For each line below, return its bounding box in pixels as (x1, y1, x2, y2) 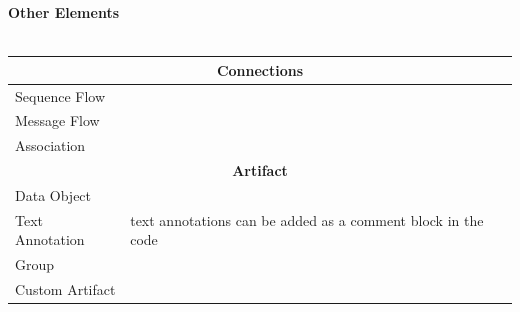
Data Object (15, 184, 92, 205)
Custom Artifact (15, 279, 116, 300)
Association (15, 135, 86, 156)
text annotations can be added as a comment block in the (130, 209, 484, 230)
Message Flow (15, 110, 100, 131)
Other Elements (8, 2, 120, 22)
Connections (216, 59, 304, 80)
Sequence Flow (15, 85, 106, 106)
